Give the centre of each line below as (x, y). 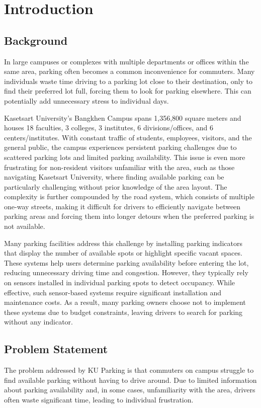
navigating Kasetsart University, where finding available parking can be (114, 177)
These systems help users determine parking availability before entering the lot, (126, 262)
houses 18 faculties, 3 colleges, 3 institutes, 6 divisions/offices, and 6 (109, 128)
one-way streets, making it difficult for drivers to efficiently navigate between (122, 206)
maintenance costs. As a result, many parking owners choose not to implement (125, 302)
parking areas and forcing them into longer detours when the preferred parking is (129, 216)
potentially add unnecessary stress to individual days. (86, 100)
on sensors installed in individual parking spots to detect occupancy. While (120, 282)
